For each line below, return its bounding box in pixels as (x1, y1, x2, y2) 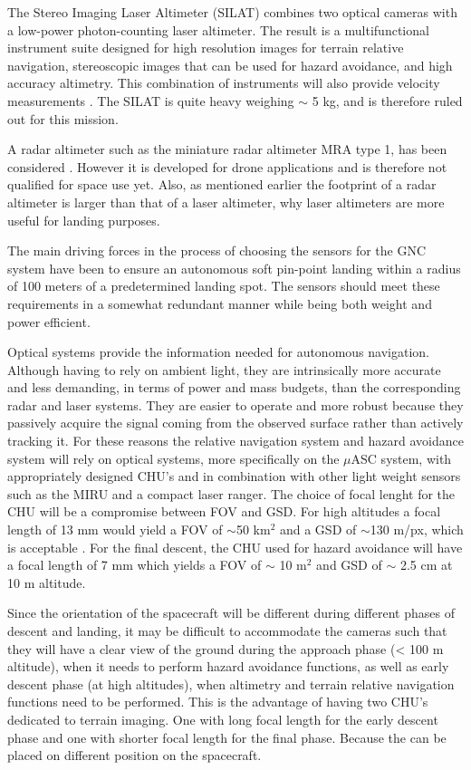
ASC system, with (351, 448, 452, 467)
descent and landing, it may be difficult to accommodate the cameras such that (7, 621, 447, 640)
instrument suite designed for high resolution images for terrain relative (7, 38, 404, 57)
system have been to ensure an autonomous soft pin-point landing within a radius (7, 258, 461, 277)
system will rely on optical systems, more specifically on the (7, 448, 340, 467)
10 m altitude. (7, 573, 86, 592)
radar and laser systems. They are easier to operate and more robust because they (7, 395, 464, 414)
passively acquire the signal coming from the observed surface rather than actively (7, 413, 464, 432)
